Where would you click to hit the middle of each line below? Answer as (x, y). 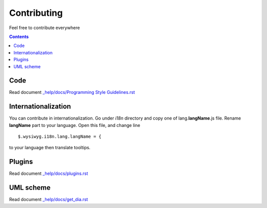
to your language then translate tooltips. (50, 148)
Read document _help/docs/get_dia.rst (49, 200)
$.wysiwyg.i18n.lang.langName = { (60, 137)
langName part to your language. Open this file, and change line (75, 125)
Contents (19, 37)
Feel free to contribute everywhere (44, 28)
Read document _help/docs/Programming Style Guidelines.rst (72, 92)
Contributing (36, 13)
